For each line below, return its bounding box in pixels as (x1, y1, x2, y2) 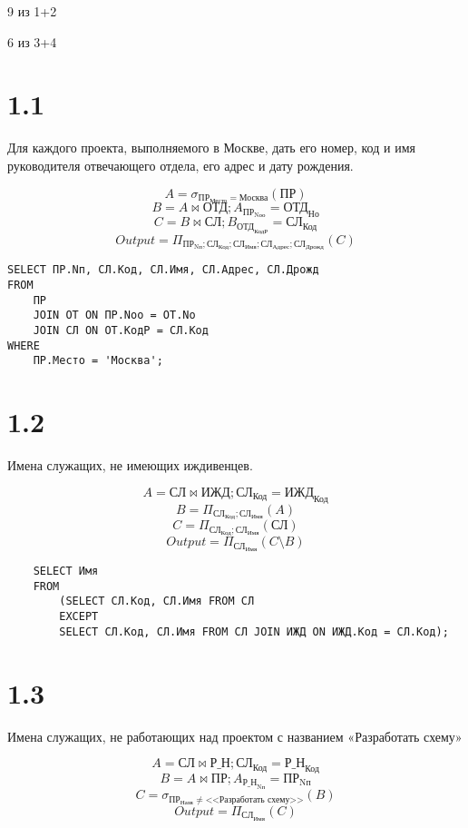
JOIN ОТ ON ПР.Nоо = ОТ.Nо (33, 309, 196, 322)
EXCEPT (59, 610, 99, 624)
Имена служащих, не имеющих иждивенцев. (7, 456, 253, 475)
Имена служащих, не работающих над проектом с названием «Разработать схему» (7, 726, 463, 745)
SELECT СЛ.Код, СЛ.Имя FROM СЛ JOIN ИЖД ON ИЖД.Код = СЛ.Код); (59, 625, 449, 638)
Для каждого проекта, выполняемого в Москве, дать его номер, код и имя (7, 138, 415, 157)
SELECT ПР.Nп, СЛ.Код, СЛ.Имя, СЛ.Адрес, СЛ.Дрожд (7, 263, 319, 277)
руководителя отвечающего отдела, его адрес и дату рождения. (7, 155, 354, 174)
